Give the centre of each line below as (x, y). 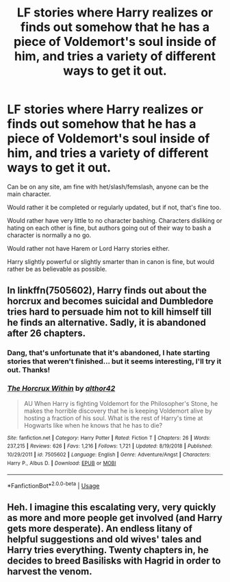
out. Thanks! (29, 370)
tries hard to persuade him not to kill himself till (110, 312)
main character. (29, 194)
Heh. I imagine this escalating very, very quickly (112, 508)
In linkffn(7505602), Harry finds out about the (107, 290)
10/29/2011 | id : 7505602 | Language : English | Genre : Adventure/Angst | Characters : (109, 454)
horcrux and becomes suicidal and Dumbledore (110, 301)
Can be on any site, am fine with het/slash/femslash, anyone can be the (108, 186)
